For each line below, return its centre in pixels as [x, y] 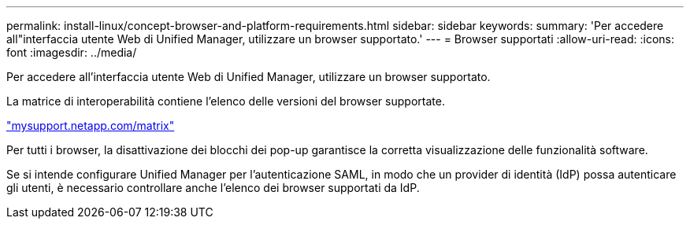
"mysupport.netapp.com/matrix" [91, 125]
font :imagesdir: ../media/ [72, 52]
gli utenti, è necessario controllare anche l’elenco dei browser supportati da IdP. [213, 188]
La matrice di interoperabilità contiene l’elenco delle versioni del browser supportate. [226, 101]
